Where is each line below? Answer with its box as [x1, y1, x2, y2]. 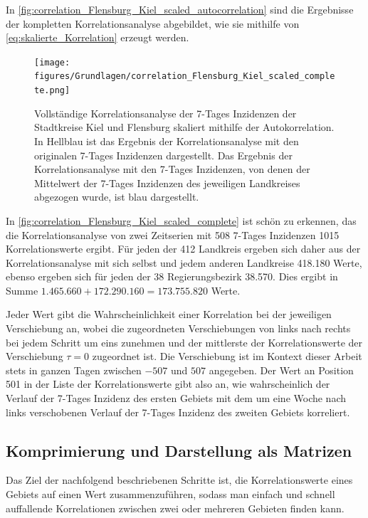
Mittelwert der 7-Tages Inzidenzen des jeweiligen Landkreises [34, 175, 300, 190]
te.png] [34, 85, 70, 96]
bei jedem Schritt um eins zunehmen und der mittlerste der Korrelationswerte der [6, 334, 363, 349]
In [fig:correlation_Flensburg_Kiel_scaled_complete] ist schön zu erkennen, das [6, 213, 357, 228]
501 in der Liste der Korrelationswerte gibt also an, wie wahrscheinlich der [6, 376, 330, 391]
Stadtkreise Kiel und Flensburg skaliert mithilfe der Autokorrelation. [34, 120, 335, 134]
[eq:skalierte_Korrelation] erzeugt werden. [6, 30, 189, 45]
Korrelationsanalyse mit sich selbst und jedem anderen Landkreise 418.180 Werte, [6, 255, 362, 270]
